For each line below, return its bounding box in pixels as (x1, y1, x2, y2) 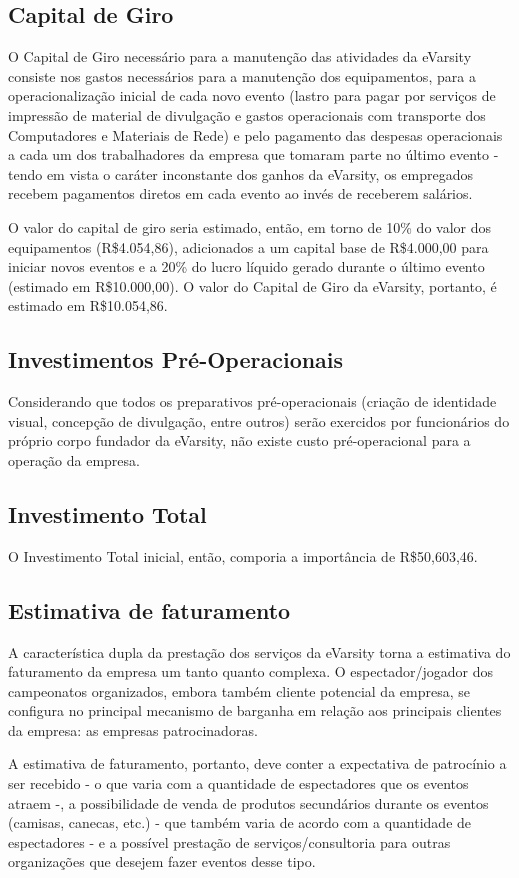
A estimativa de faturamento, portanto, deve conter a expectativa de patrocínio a (8, 753, 507, 774)
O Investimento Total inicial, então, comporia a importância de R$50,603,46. (8, 545, 478, 566)
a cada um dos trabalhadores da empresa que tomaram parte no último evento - (8, 144, 499, 165)
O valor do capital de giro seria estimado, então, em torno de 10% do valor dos (8, 216, 491, 237)
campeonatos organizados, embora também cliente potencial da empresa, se (8, 680, 470, 701)
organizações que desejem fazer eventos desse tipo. (8, 851, 316, 872)
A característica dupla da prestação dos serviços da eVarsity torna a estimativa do (8, 641, 511, 662)
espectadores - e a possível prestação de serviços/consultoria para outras (8, 831, 451, 852)
